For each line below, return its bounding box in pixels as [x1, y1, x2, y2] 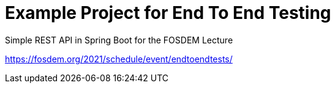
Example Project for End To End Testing [5, 2, 331, 23]
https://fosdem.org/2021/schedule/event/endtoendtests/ [5, 53, 233, 64]
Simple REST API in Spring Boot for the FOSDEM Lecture [5, 34, 233, 45]
